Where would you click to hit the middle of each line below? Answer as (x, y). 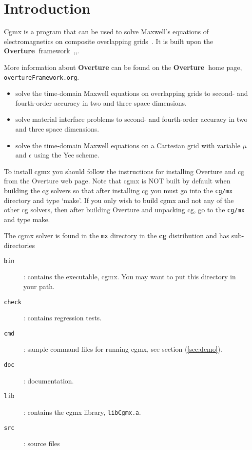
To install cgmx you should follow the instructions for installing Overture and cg (124, 171)
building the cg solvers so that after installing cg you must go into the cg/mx (118, 190)
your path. (39, 286)
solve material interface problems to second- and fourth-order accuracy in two (131, 119)
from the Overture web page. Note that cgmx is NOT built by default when (117, 181)
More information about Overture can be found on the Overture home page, (123, 67)
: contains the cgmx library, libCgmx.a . (82, 412)
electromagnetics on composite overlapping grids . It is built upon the (108, 41)
